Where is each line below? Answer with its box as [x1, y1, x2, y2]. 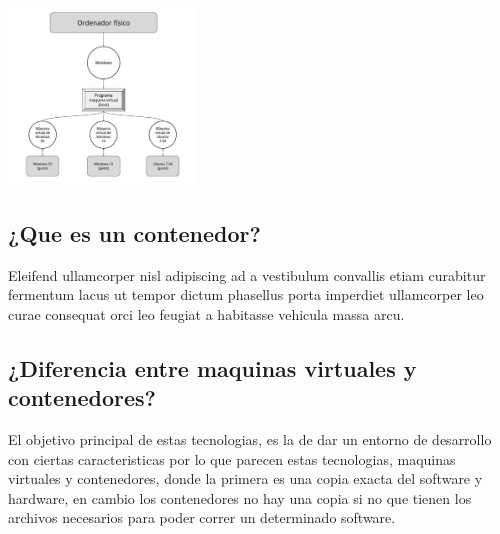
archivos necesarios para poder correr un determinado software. [8, 507, 396, 528]
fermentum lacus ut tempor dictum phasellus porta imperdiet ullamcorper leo [8, 284, 484, 305]
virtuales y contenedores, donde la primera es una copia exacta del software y [8, 468, 483, 489]
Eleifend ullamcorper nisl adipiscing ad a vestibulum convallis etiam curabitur [8, 264, 486, 285]
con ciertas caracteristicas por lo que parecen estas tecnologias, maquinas [8, 448, 456, 469]
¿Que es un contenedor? [8, 217, 261, 248]
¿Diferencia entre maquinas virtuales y [8, 352, 417, 383]
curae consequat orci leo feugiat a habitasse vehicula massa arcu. [8, 303, 405, 324]
